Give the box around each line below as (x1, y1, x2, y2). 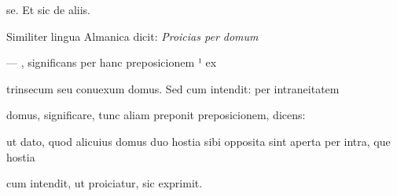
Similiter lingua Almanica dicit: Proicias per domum (6, 27, 259, 44)
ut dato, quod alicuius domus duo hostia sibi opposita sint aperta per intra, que (6, 132, 391, 149)
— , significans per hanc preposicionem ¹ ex (6, 54, 217, 71)
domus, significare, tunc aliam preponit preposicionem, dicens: (6, 107, 306, 123)
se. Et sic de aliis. (6, 2, 90, 17)
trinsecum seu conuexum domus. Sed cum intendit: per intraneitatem (6, 80, 340, 96)
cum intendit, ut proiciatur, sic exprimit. (6, 175, 203, 191)
